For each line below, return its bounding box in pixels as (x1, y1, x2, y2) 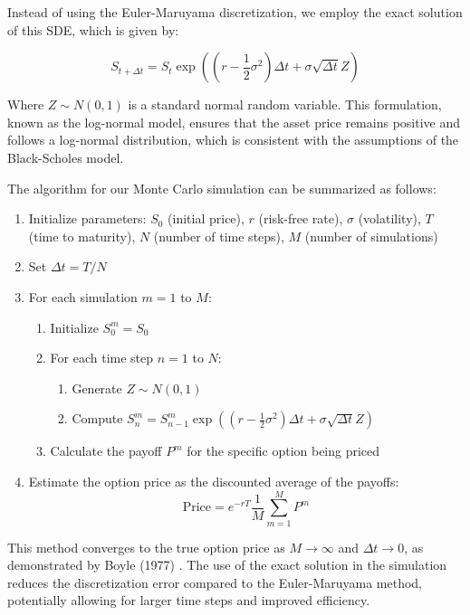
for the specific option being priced (187, 441, 380, 460)
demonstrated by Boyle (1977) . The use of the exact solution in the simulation (7, 555, 447, 574)
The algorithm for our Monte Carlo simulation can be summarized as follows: (7, 178, 436, 197)
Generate (72, 378, 122, 397)
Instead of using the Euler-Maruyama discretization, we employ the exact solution (7, 3, 463, 21)
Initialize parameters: (28, 209, 147, 228)
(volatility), (358, 209, 421, 228)
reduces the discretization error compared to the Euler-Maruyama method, (7, 572, 422, 591)
